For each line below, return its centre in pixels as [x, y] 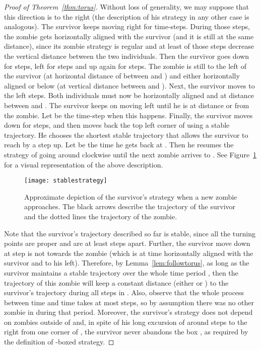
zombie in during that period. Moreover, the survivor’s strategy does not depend [128, 312]
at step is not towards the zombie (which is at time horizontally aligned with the [129, 253]
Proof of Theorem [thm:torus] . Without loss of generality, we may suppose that [126, 7]
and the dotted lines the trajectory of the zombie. [101, 216]
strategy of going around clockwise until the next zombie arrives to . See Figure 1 [130, 154]
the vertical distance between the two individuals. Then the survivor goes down [127, 56]
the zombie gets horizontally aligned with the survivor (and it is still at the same [129, 36]
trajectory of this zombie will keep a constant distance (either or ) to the [116, 282]
